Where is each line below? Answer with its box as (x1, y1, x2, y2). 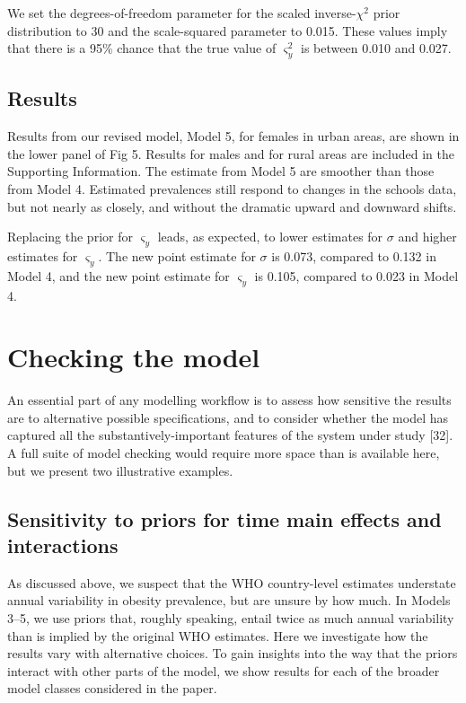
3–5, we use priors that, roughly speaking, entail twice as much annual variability (7, 609, 454, 628)
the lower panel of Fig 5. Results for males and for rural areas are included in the (7, 144, 454, 163)
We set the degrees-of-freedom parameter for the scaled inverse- (7, 4, 356, 22)
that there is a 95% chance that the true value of (7, 39, 277, 57)
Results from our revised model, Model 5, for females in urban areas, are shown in (7, 127, 460, 145)
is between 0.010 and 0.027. (301, 39, 452, 57)
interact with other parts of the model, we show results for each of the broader (7, 661, 440, 680)
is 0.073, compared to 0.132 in (271, 246, 436, 265)
